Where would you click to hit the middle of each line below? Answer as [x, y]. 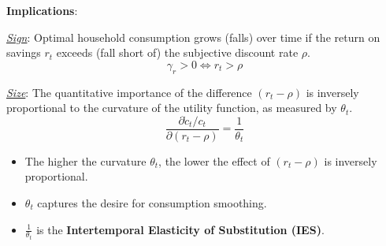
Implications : [42, 10]
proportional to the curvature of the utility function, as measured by [172, 108]
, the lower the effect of [214, 160]
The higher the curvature [85, 160]
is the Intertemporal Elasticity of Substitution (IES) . [180, 229]
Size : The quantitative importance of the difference [129, 92]
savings [24, 52]
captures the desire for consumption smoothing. [152, 203]
